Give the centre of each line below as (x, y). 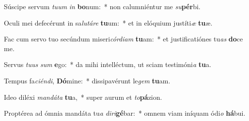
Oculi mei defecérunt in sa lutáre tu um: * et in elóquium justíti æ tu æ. (108, 22)
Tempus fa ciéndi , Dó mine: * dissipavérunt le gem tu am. (87, 80)
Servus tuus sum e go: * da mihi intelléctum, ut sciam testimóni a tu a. (108, 64)
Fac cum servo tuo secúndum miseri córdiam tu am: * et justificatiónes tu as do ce (124, 39)
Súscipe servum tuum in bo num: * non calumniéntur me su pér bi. (102, 6)
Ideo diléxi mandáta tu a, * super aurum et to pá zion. (83, 97)
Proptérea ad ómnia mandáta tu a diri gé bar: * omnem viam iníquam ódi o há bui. (125, 113)
